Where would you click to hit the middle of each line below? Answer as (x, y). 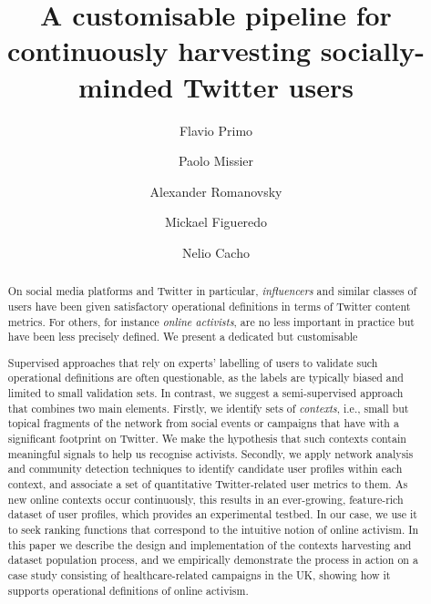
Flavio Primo (216, 130)
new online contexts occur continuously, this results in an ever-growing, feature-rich (205, 499)
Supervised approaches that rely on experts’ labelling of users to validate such (193, 362)
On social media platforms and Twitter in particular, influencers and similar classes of (212, 291)
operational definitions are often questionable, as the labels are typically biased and (205, 378)
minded (126, 86)
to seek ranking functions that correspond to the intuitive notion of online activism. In (213, 529)
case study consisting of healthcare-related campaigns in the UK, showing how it (199, 574)
